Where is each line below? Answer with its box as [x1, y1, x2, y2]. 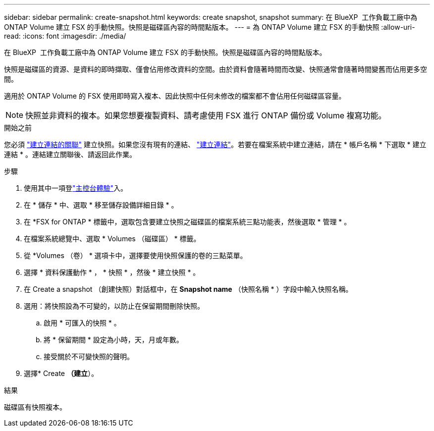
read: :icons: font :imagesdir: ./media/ [4, 32, 126, 40]
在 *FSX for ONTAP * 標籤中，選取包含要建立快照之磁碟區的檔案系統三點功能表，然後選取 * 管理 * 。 [24, 217, 351, 226]
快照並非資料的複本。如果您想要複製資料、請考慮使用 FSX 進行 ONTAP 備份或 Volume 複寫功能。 [25, 110, 386, 120]
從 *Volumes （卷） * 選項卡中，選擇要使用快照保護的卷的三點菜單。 [24, 251, 247, 260]
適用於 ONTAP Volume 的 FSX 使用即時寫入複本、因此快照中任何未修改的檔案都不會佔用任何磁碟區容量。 [4, 92, 346, 100]
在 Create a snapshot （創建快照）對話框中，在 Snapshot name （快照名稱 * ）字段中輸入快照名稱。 [24, 285, 353, 293]
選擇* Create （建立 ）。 [24, 369, 98, 377]
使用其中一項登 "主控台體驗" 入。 [24, 184, 128, 192]
